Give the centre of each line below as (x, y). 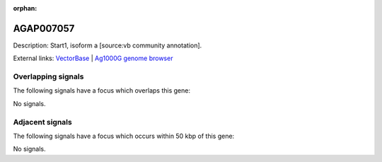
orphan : (25, 8)
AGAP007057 (44, 28)
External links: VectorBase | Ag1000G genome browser (93, 58)
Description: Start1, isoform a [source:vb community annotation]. (108, 45)
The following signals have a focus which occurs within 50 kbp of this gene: (124, 136)
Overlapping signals (48, 76)
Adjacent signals (42, 122)
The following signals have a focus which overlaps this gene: (102, 91)
